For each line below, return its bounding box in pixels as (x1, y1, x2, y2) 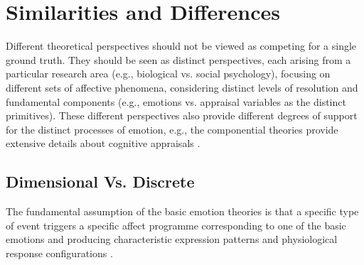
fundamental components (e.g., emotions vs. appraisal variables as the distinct (6, 94, 346, 109)
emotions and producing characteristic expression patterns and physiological (6, 232, 338, 247)
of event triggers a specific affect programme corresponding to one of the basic (6, 217, 346, 232)
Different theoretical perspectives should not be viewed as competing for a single (6, 38, 357, 53)
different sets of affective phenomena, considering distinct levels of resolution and (6, 80, 358, 94)
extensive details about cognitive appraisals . (6, 136, 200, 151)
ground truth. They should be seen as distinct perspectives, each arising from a (6, 52, 351, 67)
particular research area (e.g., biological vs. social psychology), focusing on (6, 66, 331, 81)
